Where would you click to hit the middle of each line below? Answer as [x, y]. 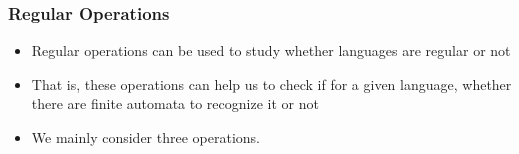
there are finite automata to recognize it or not [175, 103]
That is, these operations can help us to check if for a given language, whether [271, 83]
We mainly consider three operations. [145, 137]
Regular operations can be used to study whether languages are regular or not [271, 50]
